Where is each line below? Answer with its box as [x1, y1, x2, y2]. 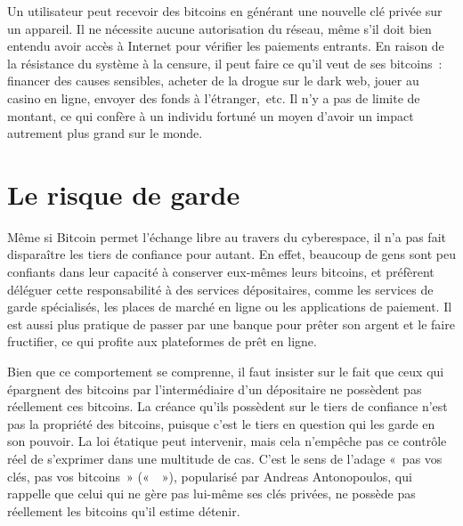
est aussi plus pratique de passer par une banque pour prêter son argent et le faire [7, 314, 455, 333]
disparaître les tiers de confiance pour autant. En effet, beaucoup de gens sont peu [7, 245, 456, 263]
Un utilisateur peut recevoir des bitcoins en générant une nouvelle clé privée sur [7, 2, 443, 20]
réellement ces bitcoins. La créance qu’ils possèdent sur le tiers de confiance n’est [7, 397, 448, 416]
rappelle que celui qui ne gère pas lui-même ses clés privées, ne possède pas [7, 484, 416, 503]
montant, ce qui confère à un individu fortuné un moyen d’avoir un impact [7, 106, 414, 125]
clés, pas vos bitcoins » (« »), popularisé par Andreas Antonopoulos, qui [7, 466, 412, 485]
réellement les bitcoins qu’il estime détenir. [7, 501, 240, 520]
